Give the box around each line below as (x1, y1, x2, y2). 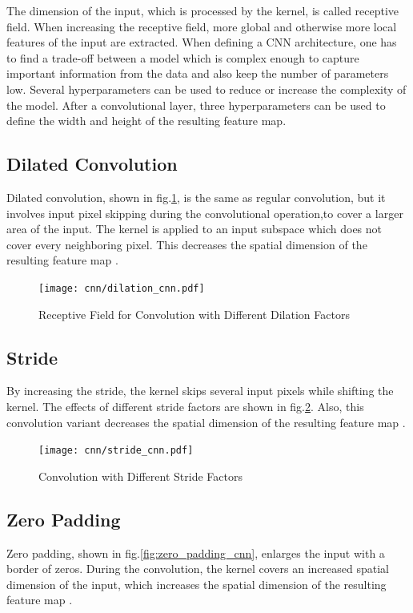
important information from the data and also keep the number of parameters (6, 65, 389, 82)
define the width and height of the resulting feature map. (6, 112, 287, 129)
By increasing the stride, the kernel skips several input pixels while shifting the (6, 382, 394, 399)
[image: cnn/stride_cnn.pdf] (38, 445, 194, 457)
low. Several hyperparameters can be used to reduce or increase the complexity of (6, 80, 407, 97)
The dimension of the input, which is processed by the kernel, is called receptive (6, 2, 399, 18)
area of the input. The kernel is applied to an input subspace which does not (6, 220, 383, 237)
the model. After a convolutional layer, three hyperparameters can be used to (6, 96, 386, 113)
